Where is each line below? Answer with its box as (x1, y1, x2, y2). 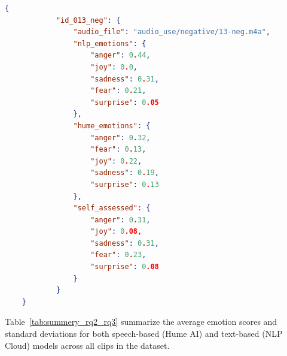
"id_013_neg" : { (56, 16, 121, 25)
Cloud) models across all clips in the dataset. (5, 339, 170, 351)
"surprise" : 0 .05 (90, 98, 159, 107)
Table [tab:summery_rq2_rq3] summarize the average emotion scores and (5, 315, 277, 328)
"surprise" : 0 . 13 (90, 180, 159, 189)
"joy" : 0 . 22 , (90, 156, 142, 165)
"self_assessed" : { (73, 204, 151, 213)
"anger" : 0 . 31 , (90, 215, 151, 224)
